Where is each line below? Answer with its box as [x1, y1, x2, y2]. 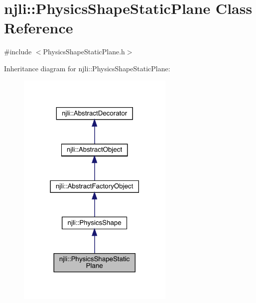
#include [4, 46, 32, 57]
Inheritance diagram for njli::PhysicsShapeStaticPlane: [4, 63, 170, 73]
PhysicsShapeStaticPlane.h [43, 46, 125, 57]
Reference [4, 17, 73, 38]
